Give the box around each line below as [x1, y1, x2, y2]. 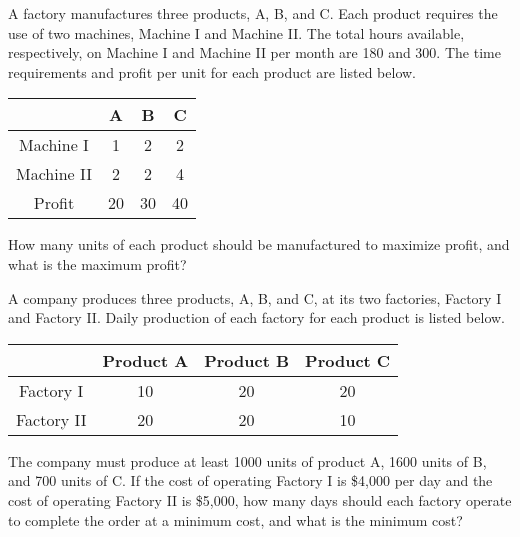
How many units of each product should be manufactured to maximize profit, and [8, 234, 510, 255]
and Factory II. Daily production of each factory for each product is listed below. [8, 307, 505, 328]
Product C [305, 348, 391, 372]
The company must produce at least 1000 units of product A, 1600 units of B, [8, 450, 487, 471]
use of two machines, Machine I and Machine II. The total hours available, [8, 22, 465, 43]
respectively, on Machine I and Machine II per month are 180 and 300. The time [8, 42, 501, 63]
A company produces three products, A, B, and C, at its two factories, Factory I [8, 287, 502, 308]
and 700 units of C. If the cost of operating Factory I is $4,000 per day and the [8, 470, 493, 491]
